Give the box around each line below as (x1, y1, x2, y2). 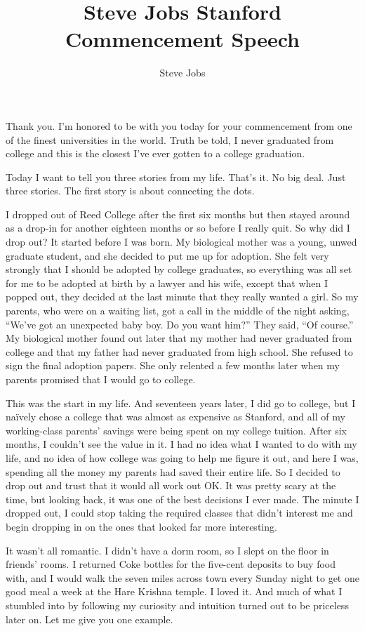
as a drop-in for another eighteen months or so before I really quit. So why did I (6, 220, 350, 235)
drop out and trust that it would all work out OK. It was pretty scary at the (6, 478, 336, 493)
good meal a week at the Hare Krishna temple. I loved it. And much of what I (6, 584, 343, 599)
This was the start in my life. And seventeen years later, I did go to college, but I (6, 395, 356, 410)
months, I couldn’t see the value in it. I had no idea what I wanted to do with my (6, 437, 357, 451)
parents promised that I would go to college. (6, 372, 196, 386)
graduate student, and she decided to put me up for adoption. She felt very (6, 248, 329, 263)
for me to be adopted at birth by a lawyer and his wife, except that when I (6, 275, 328, 290)
